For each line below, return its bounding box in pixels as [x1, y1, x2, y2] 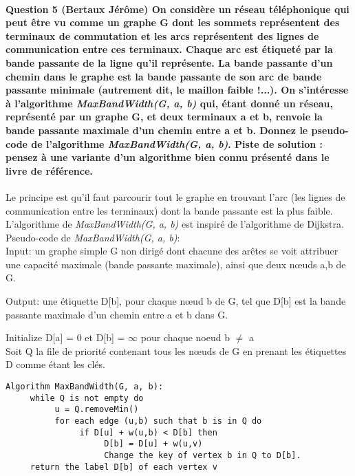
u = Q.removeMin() [54, 404, 139, 415]
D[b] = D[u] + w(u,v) [104, 439, 203, 449]
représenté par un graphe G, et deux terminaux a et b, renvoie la [6, 109, 323, 124]
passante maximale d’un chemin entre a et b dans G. [6, 307, 228, 321]
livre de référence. [6, 163, 93, 177]
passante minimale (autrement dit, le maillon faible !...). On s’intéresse [6, 83, 349, 97]
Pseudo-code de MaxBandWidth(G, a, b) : [6, 230, 180, 244]
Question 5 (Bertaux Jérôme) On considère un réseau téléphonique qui [6, 1, 349, 16]
